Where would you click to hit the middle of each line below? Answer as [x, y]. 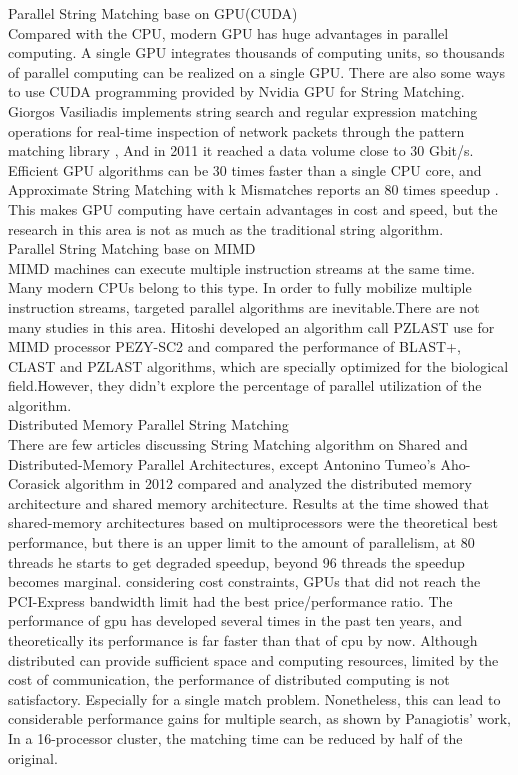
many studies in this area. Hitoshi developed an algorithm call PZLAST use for [251, 326]
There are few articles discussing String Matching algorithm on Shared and [238, 444]
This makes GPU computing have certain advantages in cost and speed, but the [253, 208]
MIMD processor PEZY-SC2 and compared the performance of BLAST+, [234, 346]
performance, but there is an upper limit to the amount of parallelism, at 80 [241, 542]
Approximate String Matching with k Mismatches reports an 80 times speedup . [253, 189]
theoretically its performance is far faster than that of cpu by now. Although [243, 640]
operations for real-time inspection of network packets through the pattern [236, 130]
